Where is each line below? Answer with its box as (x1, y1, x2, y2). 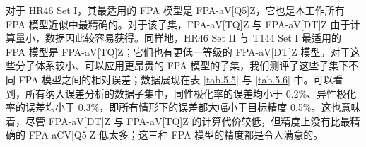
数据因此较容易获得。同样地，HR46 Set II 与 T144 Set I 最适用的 (45, 30, 341, 45)
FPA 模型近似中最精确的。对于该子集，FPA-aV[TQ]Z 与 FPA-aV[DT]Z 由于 (6, 16, 350, 31)
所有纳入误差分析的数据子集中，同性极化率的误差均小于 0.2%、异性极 (25, 86, 347, 100)
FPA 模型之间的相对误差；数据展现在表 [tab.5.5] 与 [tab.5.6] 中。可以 (18, 71, 333, 86)
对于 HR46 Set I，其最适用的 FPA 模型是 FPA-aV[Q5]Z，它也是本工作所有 (6, 3, 345, 17)
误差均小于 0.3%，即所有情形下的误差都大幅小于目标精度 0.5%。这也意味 (25, 100, 361, 114)
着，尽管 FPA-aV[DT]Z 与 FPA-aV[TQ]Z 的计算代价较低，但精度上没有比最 (6, 113, 350, 128)
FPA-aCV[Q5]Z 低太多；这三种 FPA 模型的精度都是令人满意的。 (28, 127, 324, 142)
